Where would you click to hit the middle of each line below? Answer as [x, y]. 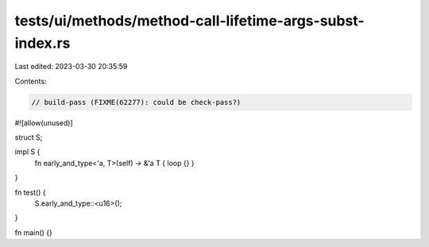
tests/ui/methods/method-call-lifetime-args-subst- [189, 21]
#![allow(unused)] [44, 122]
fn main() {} [34, 232]
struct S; [29, 137]
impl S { [27, 152]
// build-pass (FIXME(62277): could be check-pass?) [136, 102]
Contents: [31, 81]
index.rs [43, 43]
